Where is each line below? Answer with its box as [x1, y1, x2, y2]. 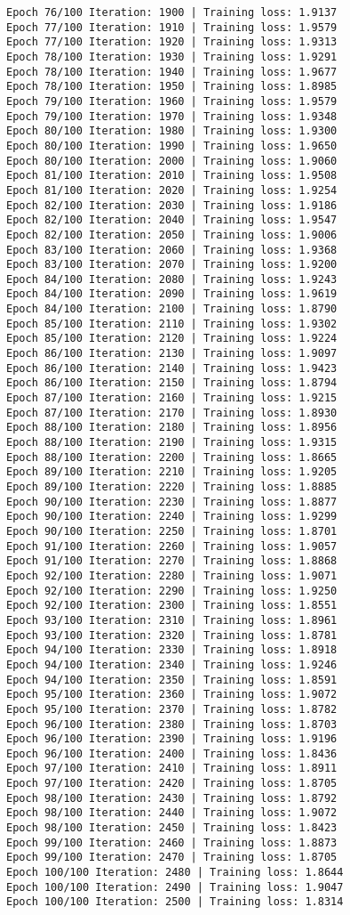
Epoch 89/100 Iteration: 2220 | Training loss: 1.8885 [6, 481, 338, 493]
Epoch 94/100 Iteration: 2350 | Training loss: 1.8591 [6, 673, 338, 686]
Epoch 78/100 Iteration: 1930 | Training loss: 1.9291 [6, 50, 338, 63]
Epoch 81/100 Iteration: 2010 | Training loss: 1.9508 [6, 169, 338, 182]
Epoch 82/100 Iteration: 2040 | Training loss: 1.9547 [6, 214, 338, 227]
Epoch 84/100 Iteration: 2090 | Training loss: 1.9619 [6, 287, 338, 301]
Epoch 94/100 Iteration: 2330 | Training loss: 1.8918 [6, 644, 338, 657]
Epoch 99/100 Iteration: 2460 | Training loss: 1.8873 [6, 836, 338, 849]
